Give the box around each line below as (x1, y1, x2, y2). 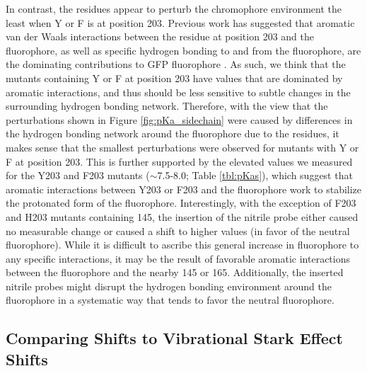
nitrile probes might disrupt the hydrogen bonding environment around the (6, 278, 332, 293)
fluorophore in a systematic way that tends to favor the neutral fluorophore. (6, 292, 334, 307)
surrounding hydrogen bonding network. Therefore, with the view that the (6, 98, 328, 113)
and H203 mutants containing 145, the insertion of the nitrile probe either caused (6, 209, 359, 224)
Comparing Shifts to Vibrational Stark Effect (6, 327, 343, 349)
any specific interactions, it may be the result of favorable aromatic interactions (6, 251, 350, 266)
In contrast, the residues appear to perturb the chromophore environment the (6, 1, 342, 16)
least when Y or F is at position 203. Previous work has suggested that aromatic (6, 15, 355, 30)
